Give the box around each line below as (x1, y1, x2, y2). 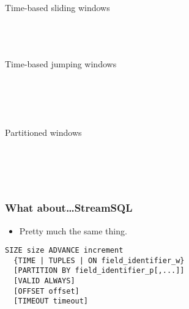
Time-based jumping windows (5, 58, 117, 70)
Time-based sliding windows (5, 1, 110, 13)
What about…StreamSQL (5, 200, 133, 215)
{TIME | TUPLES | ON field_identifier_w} (13, 256, 185, 265)
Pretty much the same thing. (19, 224, 127, 237)
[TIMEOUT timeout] (13, 297, 89, 306)
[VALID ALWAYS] (13, 277, 75, 286)
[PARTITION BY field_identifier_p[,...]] (13, 266, 185, 275)
